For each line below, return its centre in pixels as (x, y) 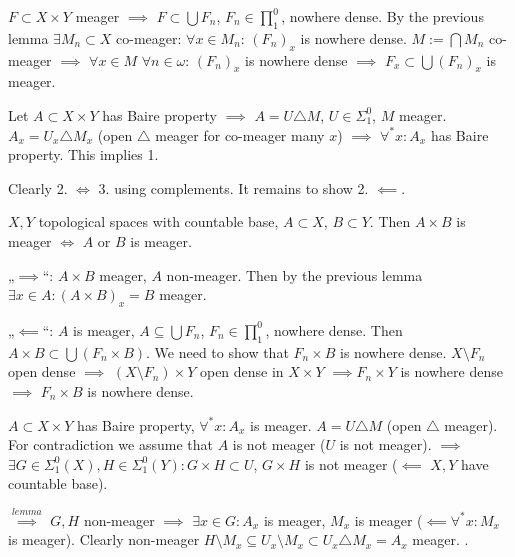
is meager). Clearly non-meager (104, 539)
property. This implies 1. (83, 154)
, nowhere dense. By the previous (382, 16)
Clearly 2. (38, 187)
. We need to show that (217, 351)
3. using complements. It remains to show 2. (233, 187)
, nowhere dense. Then (334, 329)
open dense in (241, 371)
